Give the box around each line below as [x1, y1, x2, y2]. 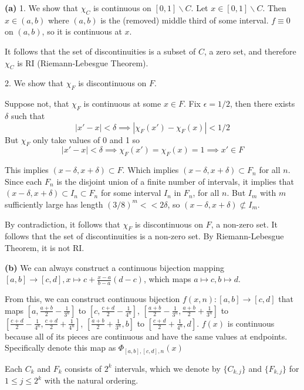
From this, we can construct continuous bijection [5, 292, 180, 304]
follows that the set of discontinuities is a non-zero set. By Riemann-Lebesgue [5, 230, 284, 242]
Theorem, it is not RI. [5, 241, 85, 253]
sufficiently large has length [5, 198, 103, 210]
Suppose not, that [5, 97, 69, 110]
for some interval [100, 186, 161, 199]
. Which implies [122, 164, 179, 176]
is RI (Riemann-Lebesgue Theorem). [17, 56, 148, 69]
